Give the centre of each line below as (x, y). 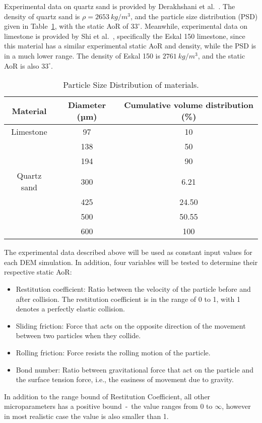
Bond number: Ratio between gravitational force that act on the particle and (135, 369)
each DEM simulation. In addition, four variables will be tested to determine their (131, 262)
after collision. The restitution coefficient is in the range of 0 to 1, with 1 (128, 299)
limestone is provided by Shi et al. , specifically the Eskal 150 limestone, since (125, 36)
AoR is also (22, 65)
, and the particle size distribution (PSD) (194, 16)
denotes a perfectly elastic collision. (70, 309)
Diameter (87, 105)
